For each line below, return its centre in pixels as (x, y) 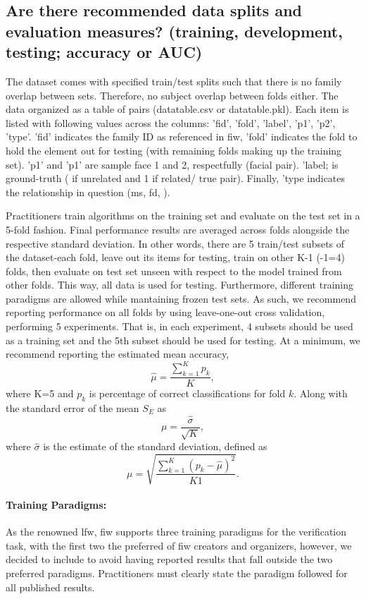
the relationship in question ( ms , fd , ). (88, 192)
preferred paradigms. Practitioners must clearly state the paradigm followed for (177, 573)
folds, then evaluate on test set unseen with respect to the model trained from (174, 271)
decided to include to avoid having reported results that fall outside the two (169, 559)
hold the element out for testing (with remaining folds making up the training (174, 150)
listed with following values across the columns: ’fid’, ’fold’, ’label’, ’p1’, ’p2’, (171, 122)
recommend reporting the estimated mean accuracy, (118, 354)
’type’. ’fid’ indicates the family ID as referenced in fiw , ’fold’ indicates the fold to (182, 137)
